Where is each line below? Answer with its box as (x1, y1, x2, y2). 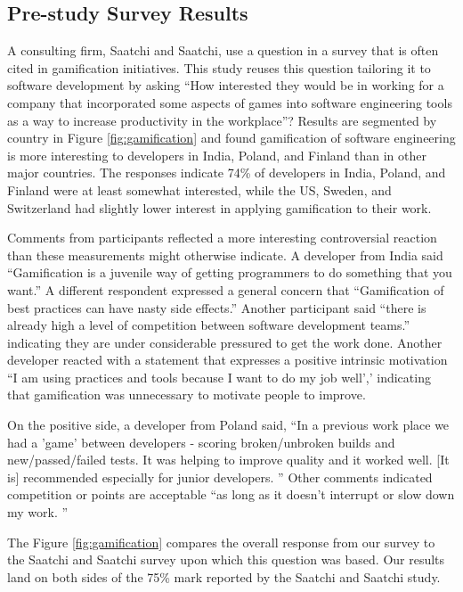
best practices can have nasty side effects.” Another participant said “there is (7, 298, 426, 317)
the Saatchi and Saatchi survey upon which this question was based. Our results (7, 550, 445, 569)
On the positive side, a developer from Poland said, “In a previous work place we (7, 415, 450, 434)
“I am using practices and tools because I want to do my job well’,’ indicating (7, 367, 431, 386)
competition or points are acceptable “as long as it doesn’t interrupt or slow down (7, 485, 455, 504)
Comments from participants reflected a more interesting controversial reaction (7, 228, 437, 247)
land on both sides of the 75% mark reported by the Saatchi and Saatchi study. (7, 567, 441, 586)
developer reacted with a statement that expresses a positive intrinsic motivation (7, 350, 448, 369)
